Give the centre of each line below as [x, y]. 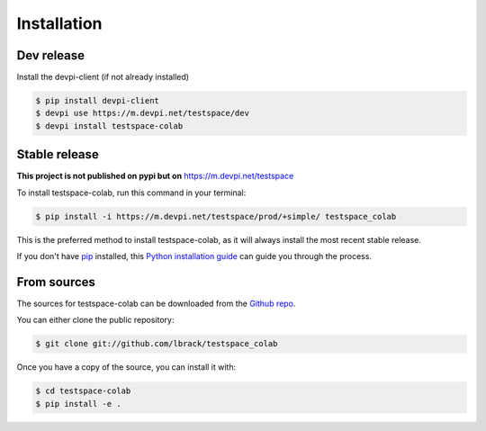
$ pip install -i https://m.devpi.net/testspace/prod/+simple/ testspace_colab [216, 216]
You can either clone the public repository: [95, 320]
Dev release [51, 55]
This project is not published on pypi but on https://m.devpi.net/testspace [155, 176]
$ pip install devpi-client [97, 101]
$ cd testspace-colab [83, 391]
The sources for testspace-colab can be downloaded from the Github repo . [156, 303]
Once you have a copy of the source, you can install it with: [126, 367]
